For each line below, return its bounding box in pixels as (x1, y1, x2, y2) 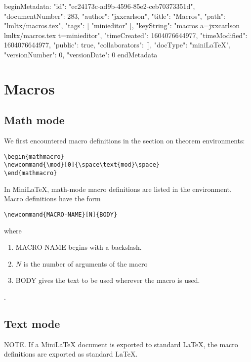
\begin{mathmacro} (4, 153, 64, 160)
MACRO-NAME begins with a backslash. (15, 242, 142, 252)
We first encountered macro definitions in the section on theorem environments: (4, 136, 245, 146)
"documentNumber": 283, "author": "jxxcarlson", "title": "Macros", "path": (4, 10, 225, 21)
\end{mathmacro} (4, 170, 57, 177)
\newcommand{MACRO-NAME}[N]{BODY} (4, 211, 118, 218)
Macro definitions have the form (4, 193, 101, 204)
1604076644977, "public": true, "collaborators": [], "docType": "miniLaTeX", (4, 40, 231, 50)
